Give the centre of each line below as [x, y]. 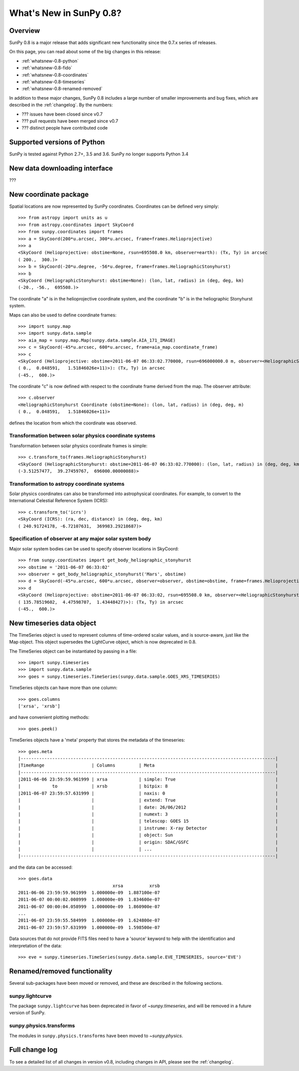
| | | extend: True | [148, 800]
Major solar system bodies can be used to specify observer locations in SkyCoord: [94, 548]
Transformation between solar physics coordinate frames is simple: [78, 445]
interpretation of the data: [36, 945]
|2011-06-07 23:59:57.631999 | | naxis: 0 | [148, 793]
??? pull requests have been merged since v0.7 [70, 121]
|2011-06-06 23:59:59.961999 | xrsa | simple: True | [148, 779]
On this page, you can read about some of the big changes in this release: [85, 52]
